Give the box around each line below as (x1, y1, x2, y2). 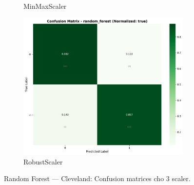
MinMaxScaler (23, 1, 67, 11)
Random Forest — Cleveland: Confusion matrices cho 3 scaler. (4, 173, 191, 183)
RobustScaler (23, 157, 63, 167)
